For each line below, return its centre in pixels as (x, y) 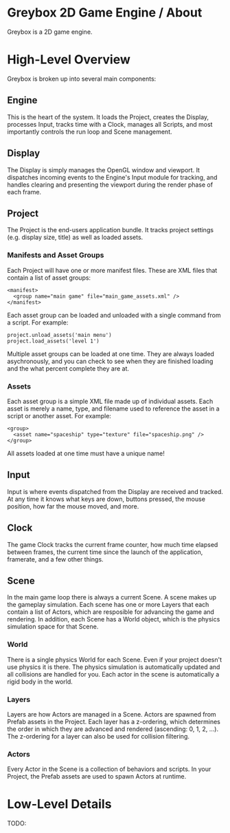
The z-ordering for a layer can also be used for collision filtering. (99, 736)
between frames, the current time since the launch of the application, (105, 552)
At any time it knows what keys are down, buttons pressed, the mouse (106, 499)
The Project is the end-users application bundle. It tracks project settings (111, 230)
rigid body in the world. (40, 681)
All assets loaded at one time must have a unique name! (86, 453)
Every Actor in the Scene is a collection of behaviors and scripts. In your (109, 769)
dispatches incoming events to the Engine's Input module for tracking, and (112, 177)
